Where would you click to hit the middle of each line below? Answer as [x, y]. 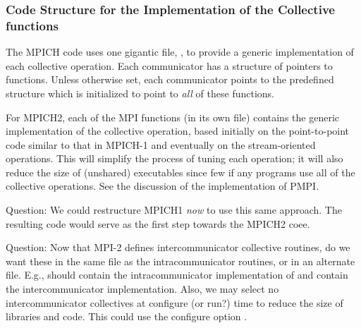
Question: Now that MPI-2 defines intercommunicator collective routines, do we [178, 247]
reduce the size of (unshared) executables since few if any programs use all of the [180, 172]
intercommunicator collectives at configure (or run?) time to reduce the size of [175, 302]
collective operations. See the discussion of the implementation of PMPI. [163, 186]
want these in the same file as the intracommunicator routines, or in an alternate [180, 261]
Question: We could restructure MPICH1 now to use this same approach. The [174, 210]
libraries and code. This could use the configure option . [127, 316]
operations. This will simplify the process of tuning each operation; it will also [175, 158]
